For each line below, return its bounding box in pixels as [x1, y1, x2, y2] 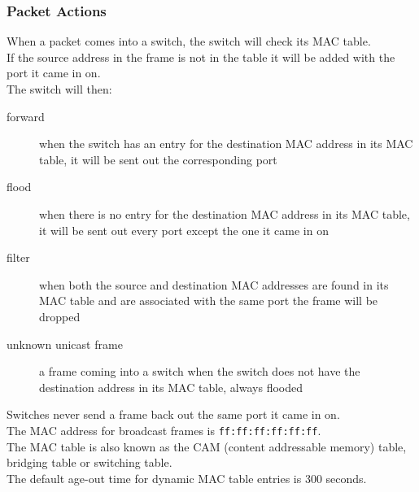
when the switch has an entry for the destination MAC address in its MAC [39, 135, 413, 152]
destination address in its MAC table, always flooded [39, 378, 303, 395]
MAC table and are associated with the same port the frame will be [39, 292, 378, 309]
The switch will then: [7, 81, 112, 97]
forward [7, 107, 45, 124]
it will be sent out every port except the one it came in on [39, 221, 329, 238]
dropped [39, 307, 81, 324]
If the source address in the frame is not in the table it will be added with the [7, 48, 395, 65]
